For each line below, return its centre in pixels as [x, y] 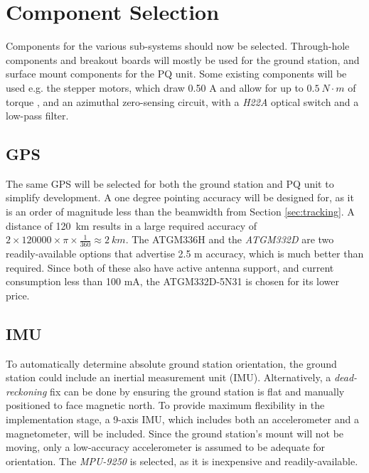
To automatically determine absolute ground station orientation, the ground [171, 363]
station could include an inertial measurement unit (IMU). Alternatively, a [169, 377]
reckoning [26, 391]
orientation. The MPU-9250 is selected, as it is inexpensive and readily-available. [182, 461]
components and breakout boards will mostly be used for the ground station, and [183, 59]
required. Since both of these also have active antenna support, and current [170, 267]
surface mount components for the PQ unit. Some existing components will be [176, 74]
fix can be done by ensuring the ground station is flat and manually [197, 391]
